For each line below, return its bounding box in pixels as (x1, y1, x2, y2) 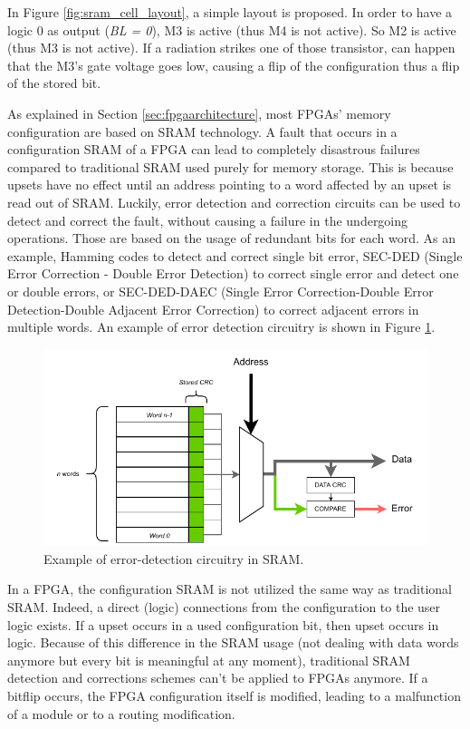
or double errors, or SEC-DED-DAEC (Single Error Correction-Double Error (7, 281, 434, 300)
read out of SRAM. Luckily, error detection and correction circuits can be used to (7, 192, 461, 211)
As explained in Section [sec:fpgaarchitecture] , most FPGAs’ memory (7, 103, 391, 122)
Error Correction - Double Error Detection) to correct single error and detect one (7, 264, 459, 283)
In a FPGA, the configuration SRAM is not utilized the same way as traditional (7, 579, 453, 598)
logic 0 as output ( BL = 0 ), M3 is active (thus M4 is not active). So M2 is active (7, 20, 456, 39)
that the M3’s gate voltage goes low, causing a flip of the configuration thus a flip (7, 55, 460, 74)
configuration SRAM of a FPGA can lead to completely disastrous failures (7, 140, 420, 159)
